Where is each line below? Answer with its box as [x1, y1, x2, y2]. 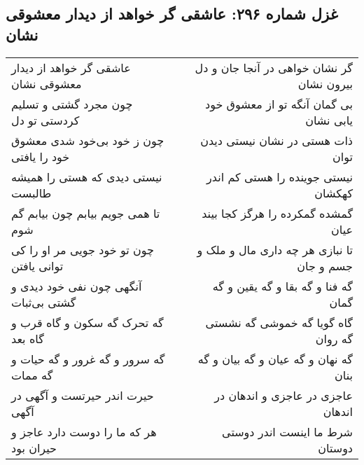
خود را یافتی [11, 148, 70, 165]
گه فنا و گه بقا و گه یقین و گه [212, 277, 353, 294]
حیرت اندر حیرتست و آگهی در [11, 387, 154, 403]
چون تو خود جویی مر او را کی [11, 241, 154, 258]
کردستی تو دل [11, 111, 80, 128]
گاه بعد [11, 330, 44, 347]
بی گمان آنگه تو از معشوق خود [205, 95, 353, 112]
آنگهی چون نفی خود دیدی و [11, 277, 142, 294]
